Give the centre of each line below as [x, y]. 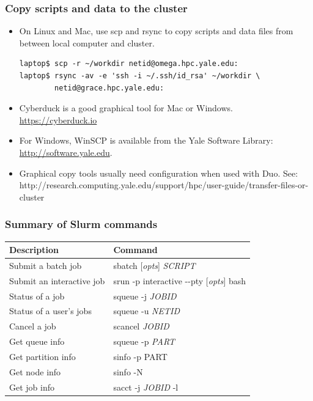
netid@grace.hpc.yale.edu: [109, 88]
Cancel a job [33, 326]
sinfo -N [128, 371]
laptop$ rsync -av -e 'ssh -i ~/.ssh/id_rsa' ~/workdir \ [140, 76]
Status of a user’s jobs [50, 311]
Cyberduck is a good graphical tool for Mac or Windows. [126, 108]
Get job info [32, 387]
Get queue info [37, 341]
